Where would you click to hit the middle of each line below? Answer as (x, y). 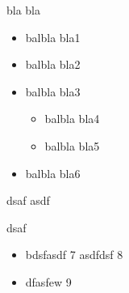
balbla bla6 (53, 173)
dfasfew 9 (48, 281)
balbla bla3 (53, 91)
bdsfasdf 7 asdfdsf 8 (74, 255)
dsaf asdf (28, 200)
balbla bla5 (72, 145)
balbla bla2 (53, 64)
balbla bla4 (72, 119)
